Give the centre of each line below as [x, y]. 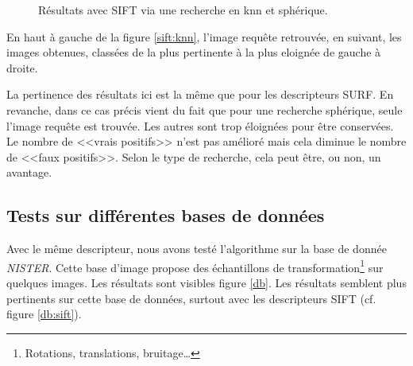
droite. [22, 67]
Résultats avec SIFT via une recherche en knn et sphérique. [183, 10]
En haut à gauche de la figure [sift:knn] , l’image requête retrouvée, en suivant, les [204, 36]
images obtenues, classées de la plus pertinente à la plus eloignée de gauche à [194, 52]
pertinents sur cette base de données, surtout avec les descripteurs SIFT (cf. [191, 298]
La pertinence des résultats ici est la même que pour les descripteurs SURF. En [200, 94]
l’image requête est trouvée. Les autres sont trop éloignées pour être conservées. [200, 125]
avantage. [29, 172]
